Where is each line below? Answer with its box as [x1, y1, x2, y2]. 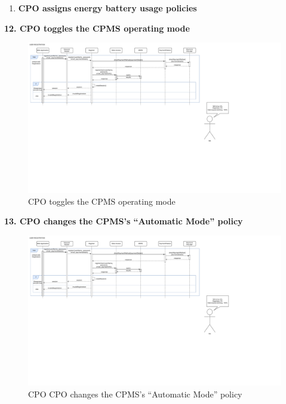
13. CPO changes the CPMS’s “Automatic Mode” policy [4, 215, 243, 227]
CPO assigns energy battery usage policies [18, 2, 197, 14]
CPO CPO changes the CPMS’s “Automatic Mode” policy [28, 388, 242, 400]
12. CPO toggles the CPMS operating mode [4, 21, 190, 34]
